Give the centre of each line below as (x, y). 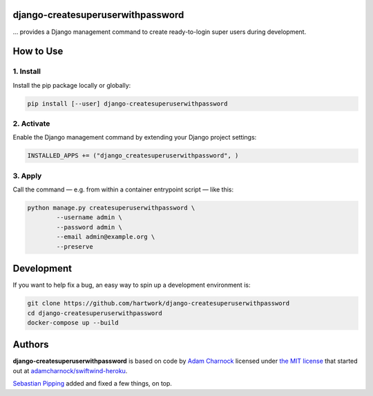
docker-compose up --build (73, 322)
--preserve (75, 246)
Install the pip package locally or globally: (72, 85)
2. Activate (31, 124)
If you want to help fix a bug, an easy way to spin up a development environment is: (132, 285)
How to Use (38, 51)
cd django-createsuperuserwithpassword (95, 313)
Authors (31, 345)
